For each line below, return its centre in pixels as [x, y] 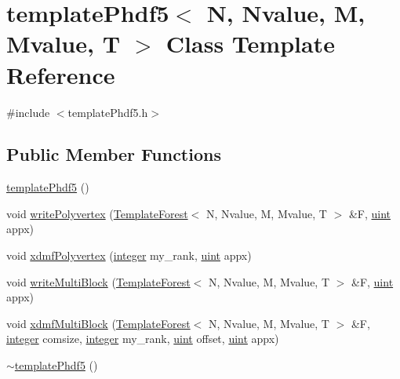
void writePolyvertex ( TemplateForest [97, 213]
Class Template [250, 44]
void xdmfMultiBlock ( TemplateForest [98, 323]
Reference [61, 74]
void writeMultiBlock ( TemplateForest [98, 281]
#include [28, 112]
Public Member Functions [114, 154]
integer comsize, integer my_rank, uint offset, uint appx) [143, 339]
